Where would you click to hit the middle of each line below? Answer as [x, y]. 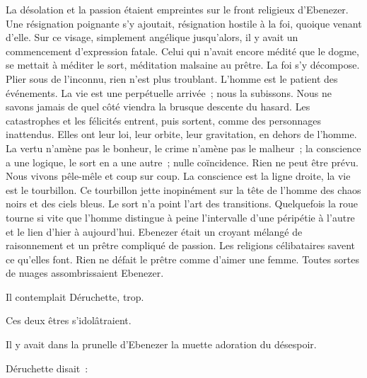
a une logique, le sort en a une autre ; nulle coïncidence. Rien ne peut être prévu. [182, 162]
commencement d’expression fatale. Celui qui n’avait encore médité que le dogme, [182, 51]
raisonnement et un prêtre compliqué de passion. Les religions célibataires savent [181, 245]
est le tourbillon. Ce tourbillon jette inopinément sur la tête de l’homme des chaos [183, 189]
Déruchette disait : [47, 368]
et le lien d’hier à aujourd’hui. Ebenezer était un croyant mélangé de [154, 231]
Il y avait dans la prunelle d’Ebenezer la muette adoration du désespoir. [161, 344]
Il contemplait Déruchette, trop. [75, 296]
